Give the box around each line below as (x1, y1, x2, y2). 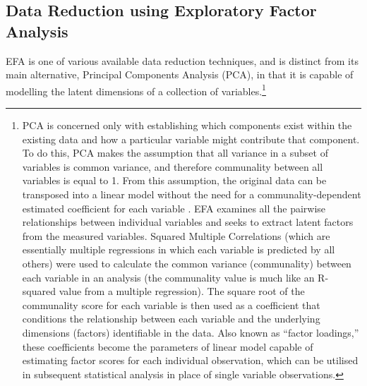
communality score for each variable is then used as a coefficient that (22, 297, 320, 312)
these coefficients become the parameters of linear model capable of (22, 339, 313, 354)
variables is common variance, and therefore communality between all (22, 159, 323, 174)
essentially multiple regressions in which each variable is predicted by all (22, 242, 335, 257)
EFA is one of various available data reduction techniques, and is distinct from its (6, 53, 359, 68)
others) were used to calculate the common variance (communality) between (22, 255, 351, 270)
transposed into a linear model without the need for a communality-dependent (22, 187, 361, 201)
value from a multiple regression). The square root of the (59, 284, 305, 298)
